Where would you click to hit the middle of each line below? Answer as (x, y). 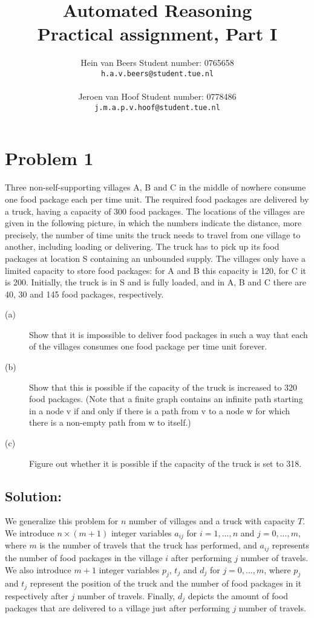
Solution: (33, 496)
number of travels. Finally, (126, 595)
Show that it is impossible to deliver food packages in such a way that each (168, 334)
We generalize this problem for (62, 521)
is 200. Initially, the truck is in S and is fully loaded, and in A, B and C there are (155, 282)
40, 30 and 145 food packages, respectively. (84, 294)
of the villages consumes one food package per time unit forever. (148, 346)
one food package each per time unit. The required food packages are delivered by (157, 199)
